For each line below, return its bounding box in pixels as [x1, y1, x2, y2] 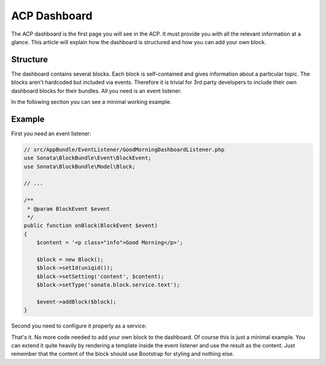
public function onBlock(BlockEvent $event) [24, 222, 158, 229]
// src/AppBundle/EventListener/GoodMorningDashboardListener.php [24, 146, 225, 153]
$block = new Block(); [36, 256, 104, 263]
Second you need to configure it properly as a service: [11, 322, 147, 329]
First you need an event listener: [11, 130, 92, 137]
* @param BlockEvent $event [27, 205, 110, 212]
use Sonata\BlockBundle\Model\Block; [24, 163, 136, 170]
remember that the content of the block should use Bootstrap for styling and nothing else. [11, 350, 235, 358]
